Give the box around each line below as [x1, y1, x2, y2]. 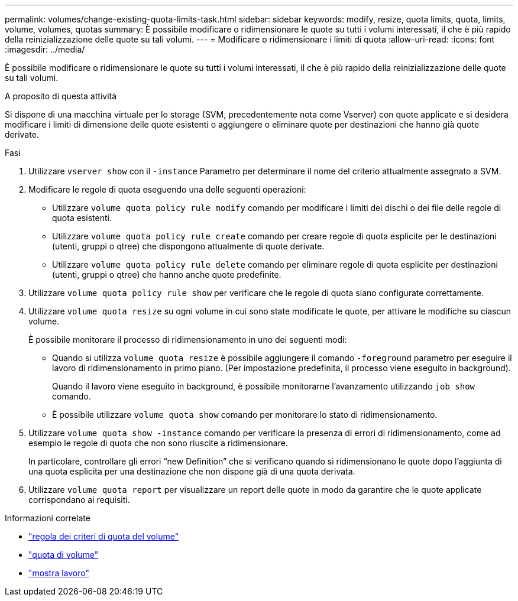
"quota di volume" [28, 550, 99, 560]
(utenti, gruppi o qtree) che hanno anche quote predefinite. [52, 269, 281, 280]
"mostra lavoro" [28, 568, 90, 578]
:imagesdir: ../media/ [5, 44, 85, 54]
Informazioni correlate [5, 513, 90, 523]
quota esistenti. [52, 213, 112, 223]
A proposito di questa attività [5, 91, 117, 101]
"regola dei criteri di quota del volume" [28, 531, 179, 541]
